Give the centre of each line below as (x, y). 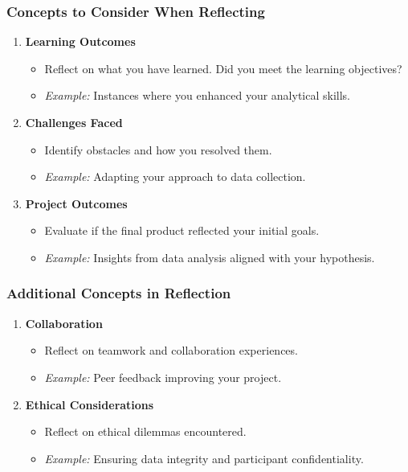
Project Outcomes (76, 203)
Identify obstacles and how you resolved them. (158, 149)
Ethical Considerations (90, 404)
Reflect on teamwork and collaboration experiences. (171, 350)
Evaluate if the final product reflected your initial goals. (182, 230)
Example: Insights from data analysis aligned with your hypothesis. (210, 257)
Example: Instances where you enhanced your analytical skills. (197, 95)
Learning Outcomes (80, 41)
